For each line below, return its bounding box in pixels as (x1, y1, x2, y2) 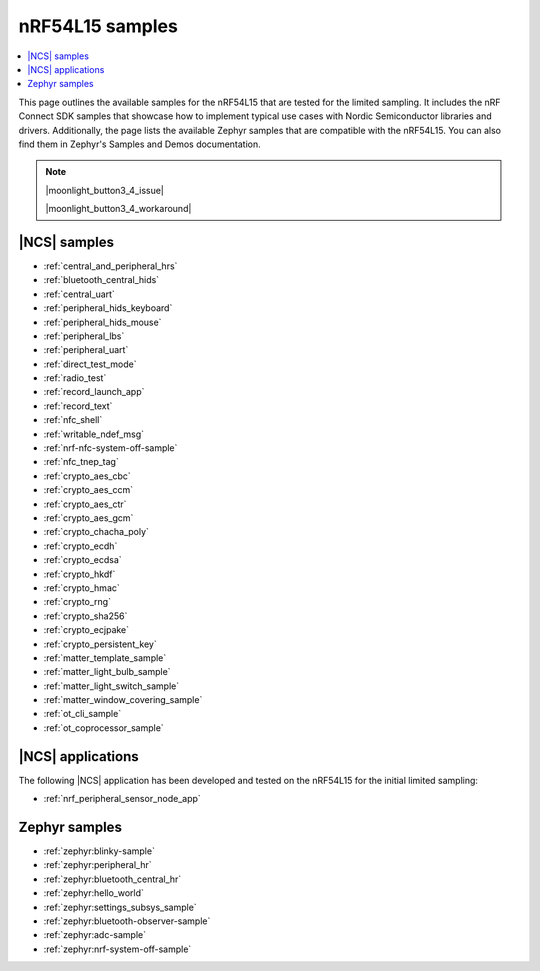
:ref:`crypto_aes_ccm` (43, 484, 134, 496)
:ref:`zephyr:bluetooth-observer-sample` (43, 915, 211, 927)
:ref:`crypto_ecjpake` (43, 624, 130, 636)
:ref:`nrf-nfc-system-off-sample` (43, 442, 178, 454)
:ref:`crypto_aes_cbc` (43, 470, 132, 482)
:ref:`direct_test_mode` (43, 358, 137, 370)
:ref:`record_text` (43, 400, 113, 412)
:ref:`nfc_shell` (43, 414, 103, 426)
